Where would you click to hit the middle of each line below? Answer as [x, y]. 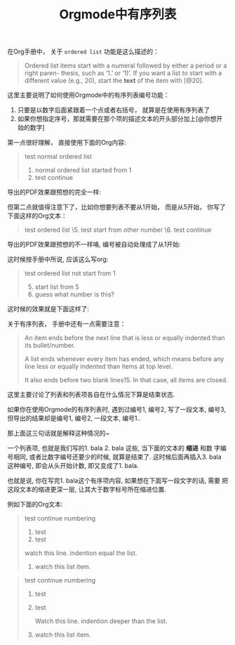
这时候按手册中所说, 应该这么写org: [58, 259]
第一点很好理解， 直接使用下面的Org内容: [67, 143]
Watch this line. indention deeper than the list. [101, 621]
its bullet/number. [50, 346]
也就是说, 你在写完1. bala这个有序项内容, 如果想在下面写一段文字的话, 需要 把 [118, 481]
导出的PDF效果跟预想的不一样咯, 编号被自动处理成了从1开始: [94, 245]
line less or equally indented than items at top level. [99, 367]
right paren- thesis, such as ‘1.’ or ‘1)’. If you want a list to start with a [123, 73]
